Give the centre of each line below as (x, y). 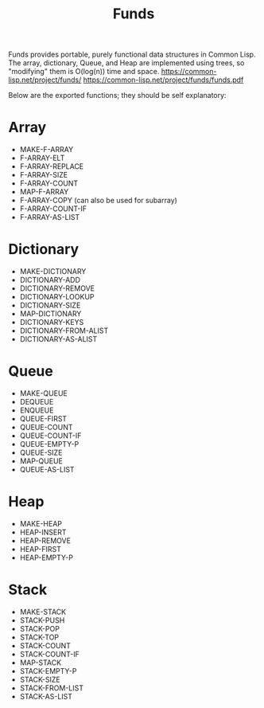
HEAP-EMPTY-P (47, 557)
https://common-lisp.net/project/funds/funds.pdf (163, 80)
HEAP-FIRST (41, 549)
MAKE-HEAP (41, 523)
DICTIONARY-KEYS (52, 323)
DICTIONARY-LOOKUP (57, 297)
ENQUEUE (37, 410)
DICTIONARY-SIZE (50, 305)
